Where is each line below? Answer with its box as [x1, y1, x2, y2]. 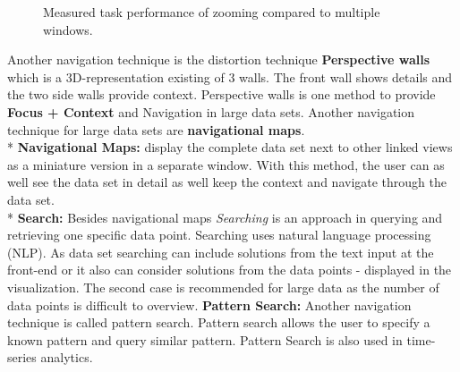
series [7, 348, 37, 367]
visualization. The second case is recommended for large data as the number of [7, 277, 439, 296]
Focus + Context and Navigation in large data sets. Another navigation [7, 102, 415, 121]
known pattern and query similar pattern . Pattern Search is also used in [7, 330, 403, 349]
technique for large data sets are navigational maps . [7, 120, 305, 139]
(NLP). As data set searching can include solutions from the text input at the [7, 242, 434, 261]
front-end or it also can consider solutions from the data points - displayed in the [7, 260, 452, 279]
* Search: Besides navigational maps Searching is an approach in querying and [7, 207, 443, 226]
